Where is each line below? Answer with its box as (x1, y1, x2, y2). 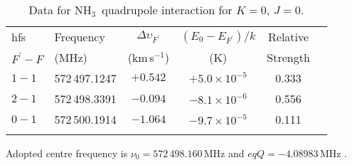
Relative (268, 28, 309, 45)
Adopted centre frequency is (6, 146, 128, 160)
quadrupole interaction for (102, 1, 233, 18)
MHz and (203, 146, 245, 160)
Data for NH (28, 1, 92, 18)
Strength (267, 49, 310, 65)
